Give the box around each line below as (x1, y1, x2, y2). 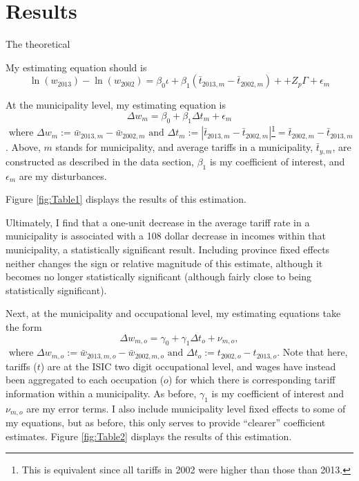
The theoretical (6, 37, 70, 51)
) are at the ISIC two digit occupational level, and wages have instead (40, 359, 336, 373)
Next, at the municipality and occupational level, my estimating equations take (6, 306, 341, 320)
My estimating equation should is (6, 60, 147, 74)
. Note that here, (277, 345, 348, 359)
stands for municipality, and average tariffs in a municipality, (55, 140, 313, 154)
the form (6, 319, 42, 334)
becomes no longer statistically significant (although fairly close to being (6, 269, 312, 284)
